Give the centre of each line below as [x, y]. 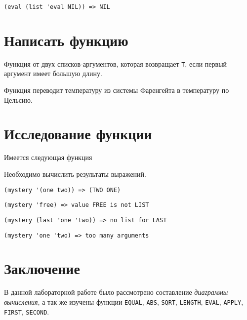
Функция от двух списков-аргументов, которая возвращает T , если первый [116, 63]
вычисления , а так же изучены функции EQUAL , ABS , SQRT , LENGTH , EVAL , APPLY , [124, 301]
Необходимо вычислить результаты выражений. [75, 174]
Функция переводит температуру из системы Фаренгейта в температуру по [117, 90]
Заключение [42, 268]
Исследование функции [78, 134]
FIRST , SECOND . [27, 311]
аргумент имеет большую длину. [53, 73]
